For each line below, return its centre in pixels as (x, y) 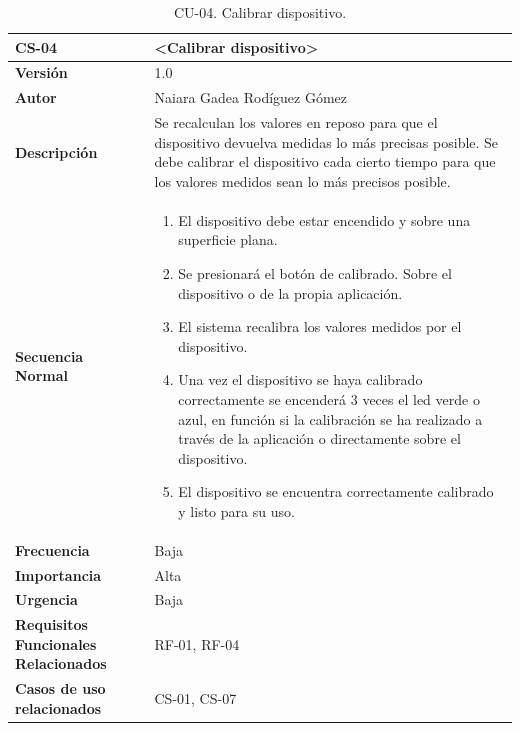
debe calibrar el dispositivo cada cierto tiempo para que (325, 161)
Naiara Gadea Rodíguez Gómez (251, 97)
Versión (41, 72)
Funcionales (56, 643)
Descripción (56, 151)
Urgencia (46, 599)
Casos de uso (60, 688)
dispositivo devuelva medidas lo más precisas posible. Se (326, 141)
